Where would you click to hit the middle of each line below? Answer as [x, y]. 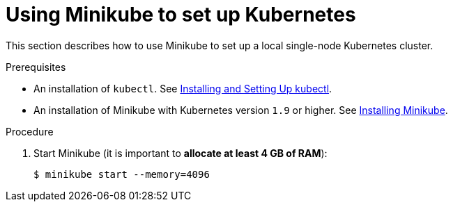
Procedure [30, 131]
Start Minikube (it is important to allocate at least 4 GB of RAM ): [181, 153]
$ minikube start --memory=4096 [122, 174]
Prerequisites [36, 67]
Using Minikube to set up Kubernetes [181, 15]
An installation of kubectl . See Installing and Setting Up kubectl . [183, 88]
